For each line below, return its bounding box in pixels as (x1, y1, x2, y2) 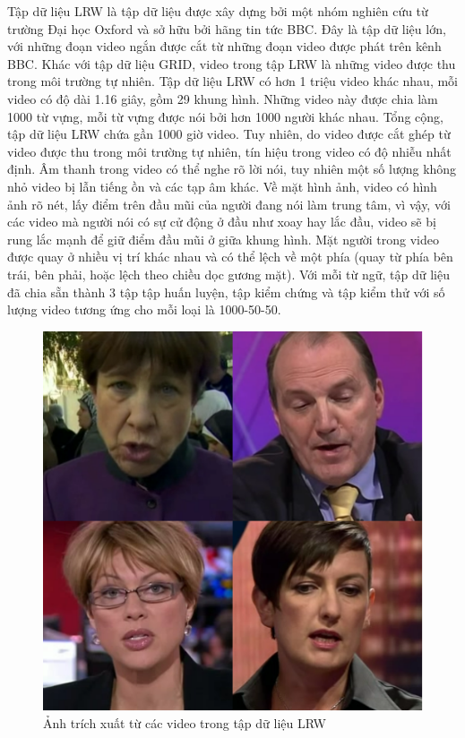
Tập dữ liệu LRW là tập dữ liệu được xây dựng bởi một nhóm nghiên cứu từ (7, 2, 428, 20)
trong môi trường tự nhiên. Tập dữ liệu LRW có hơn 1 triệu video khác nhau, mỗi (7, 72, 459, 90)
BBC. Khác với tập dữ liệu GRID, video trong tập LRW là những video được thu (7, 54, 456, 73)
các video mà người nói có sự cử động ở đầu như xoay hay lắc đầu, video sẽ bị (7, 212, 436, 231)
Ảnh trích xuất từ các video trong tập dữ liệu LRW (43, 714, 326, 733)
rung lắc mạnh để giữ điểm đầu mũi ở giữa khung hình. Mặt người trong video (7, 229, 439, 248)
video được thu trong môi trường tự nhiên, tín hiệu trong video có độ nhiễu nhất (7, 142, 452, 160)
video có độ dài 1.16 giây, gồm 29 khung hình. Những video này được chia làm (7, 89, 438, 107)
